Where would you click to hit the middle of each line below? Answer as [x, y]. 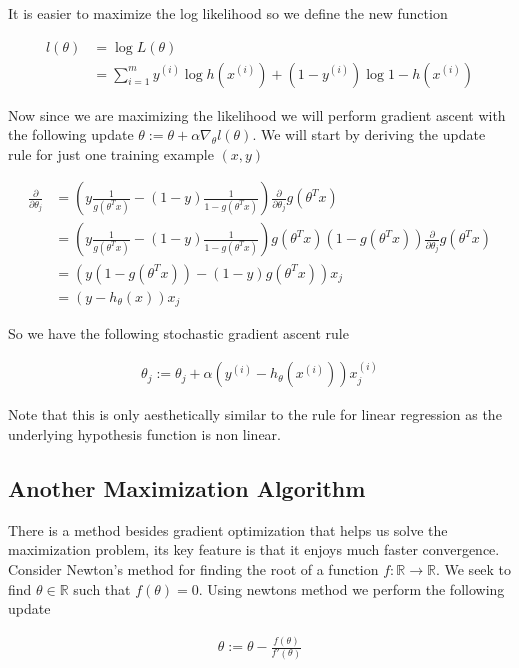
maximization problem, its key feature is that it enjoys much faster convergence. [254, 549]
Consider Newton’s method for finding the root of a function [193, 569]
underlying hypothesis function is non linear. [144, 434]
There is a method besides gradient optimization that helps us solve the [228, 529]
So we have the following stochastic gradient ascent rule [178, 333]
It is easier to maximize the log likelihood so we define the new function [228, 13]
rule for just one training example [111, 153]
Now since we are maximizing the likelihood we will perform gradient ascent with [257, 114]
